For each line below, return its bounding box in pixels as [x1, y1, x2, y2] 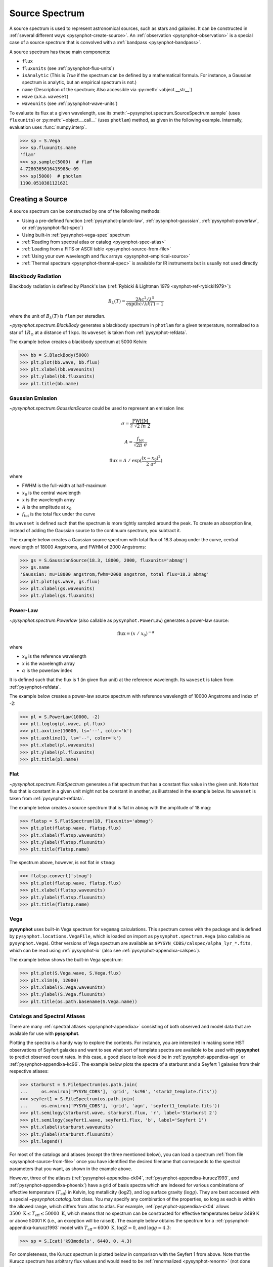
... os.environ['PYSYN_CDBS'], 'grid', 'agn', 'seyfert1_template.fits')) [20, 1103, 220, 1109]
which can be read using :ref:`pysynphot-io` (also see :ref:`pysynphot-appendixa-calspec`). [9, 947, 201, 953]
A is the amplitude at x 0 [22, 504, 72, 511]
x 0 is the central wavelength [22, 490, 81, 497]
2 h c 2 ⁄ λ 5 [135, 295, 155, 302]
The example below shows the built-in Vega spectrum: [9, 957, 123, 963]
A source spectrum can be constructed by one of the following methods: [9, 208, 161, 214]
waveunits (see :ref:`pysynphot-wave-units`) [22, 100, 118, 106]
